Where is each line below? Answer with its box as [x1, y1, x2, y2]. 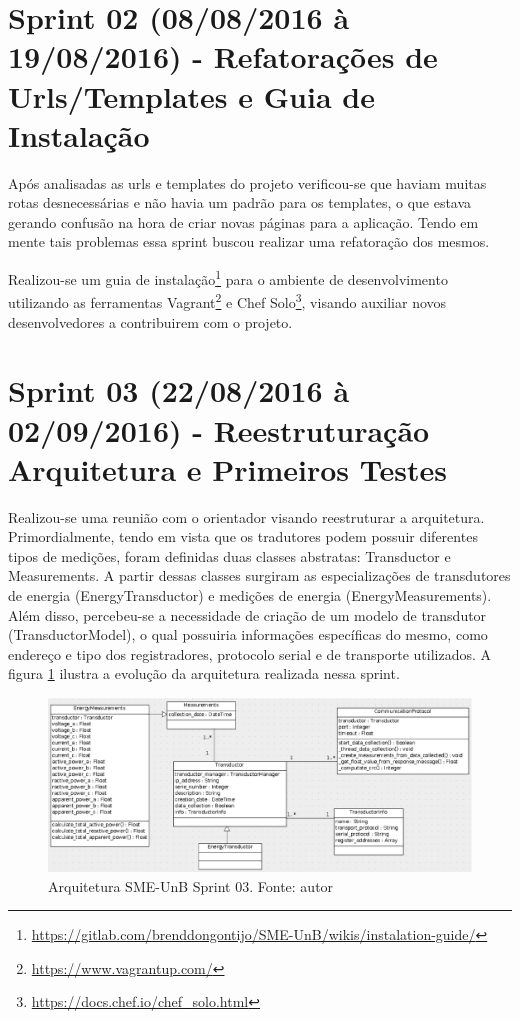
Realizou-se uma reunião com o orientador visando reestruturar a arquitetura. [8, 506, 485, 527]
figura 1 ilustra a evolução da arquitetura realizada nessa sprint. [8, 663, 400, 684]
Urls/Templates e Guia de [8, 75, 375, 116]
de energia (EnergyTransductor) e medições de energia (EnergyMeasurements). [8, 585, 492, 606]
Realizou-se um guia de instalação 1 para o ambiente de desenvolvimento [8, 266, 448, 289]
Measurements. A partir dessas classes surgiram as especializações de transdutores [8, 565, 511, 586]
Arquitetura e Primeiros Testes [8, 448, 447, 489]
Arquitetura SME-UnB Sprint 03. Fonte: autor [48, 875, 334, 896]
